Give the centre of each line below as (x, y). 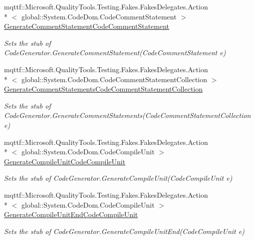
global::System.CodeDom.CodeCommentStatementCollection (114, 79)
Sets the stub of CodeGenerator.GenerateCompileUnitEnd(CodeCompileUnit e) (124, 231)
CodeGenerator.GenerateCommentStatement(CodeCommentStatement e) (115, 53)
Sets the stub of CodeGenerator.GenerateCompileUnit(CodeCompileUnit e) (118, 178)
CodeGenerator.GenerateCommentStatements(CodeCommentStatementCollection (127, 115)
